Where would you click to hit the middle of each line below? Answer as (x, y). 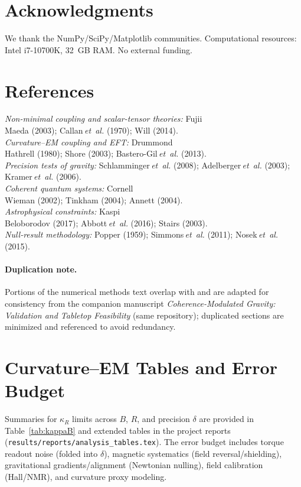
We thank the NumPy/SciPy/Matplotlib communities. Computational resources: (151, 38)
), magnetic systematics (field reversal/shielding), (193, 453)
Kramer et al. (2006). (43, 176)
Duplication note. (41, 269)
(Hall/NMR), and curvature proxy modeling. (86, 477)
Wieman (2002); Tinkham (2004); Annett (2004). (94, 199)
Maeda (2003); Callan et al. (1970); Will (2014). (91, 130)
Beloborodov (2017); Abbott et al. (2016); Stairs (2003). (106, 223)
